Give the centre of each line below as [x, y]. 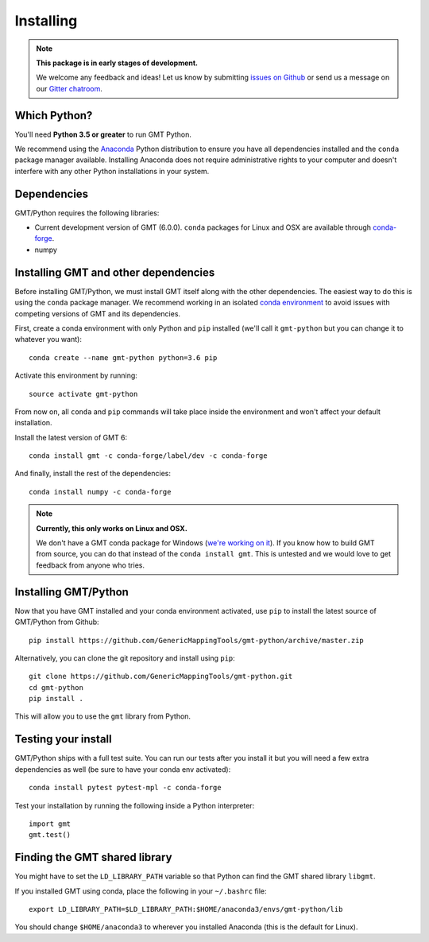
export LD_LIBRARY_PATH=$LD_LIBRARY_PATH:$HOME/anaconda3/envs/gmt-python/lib [186, 909]
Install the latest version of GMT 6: [71, 437]
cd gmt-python [56, 687]
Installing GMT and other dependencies [115, 272]
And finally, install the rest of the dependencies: [93, 474]
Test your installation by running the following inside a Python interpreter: [135, 805]
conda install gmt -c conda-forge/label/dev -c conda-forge [148, 456]
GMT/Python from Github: [57, 622]
